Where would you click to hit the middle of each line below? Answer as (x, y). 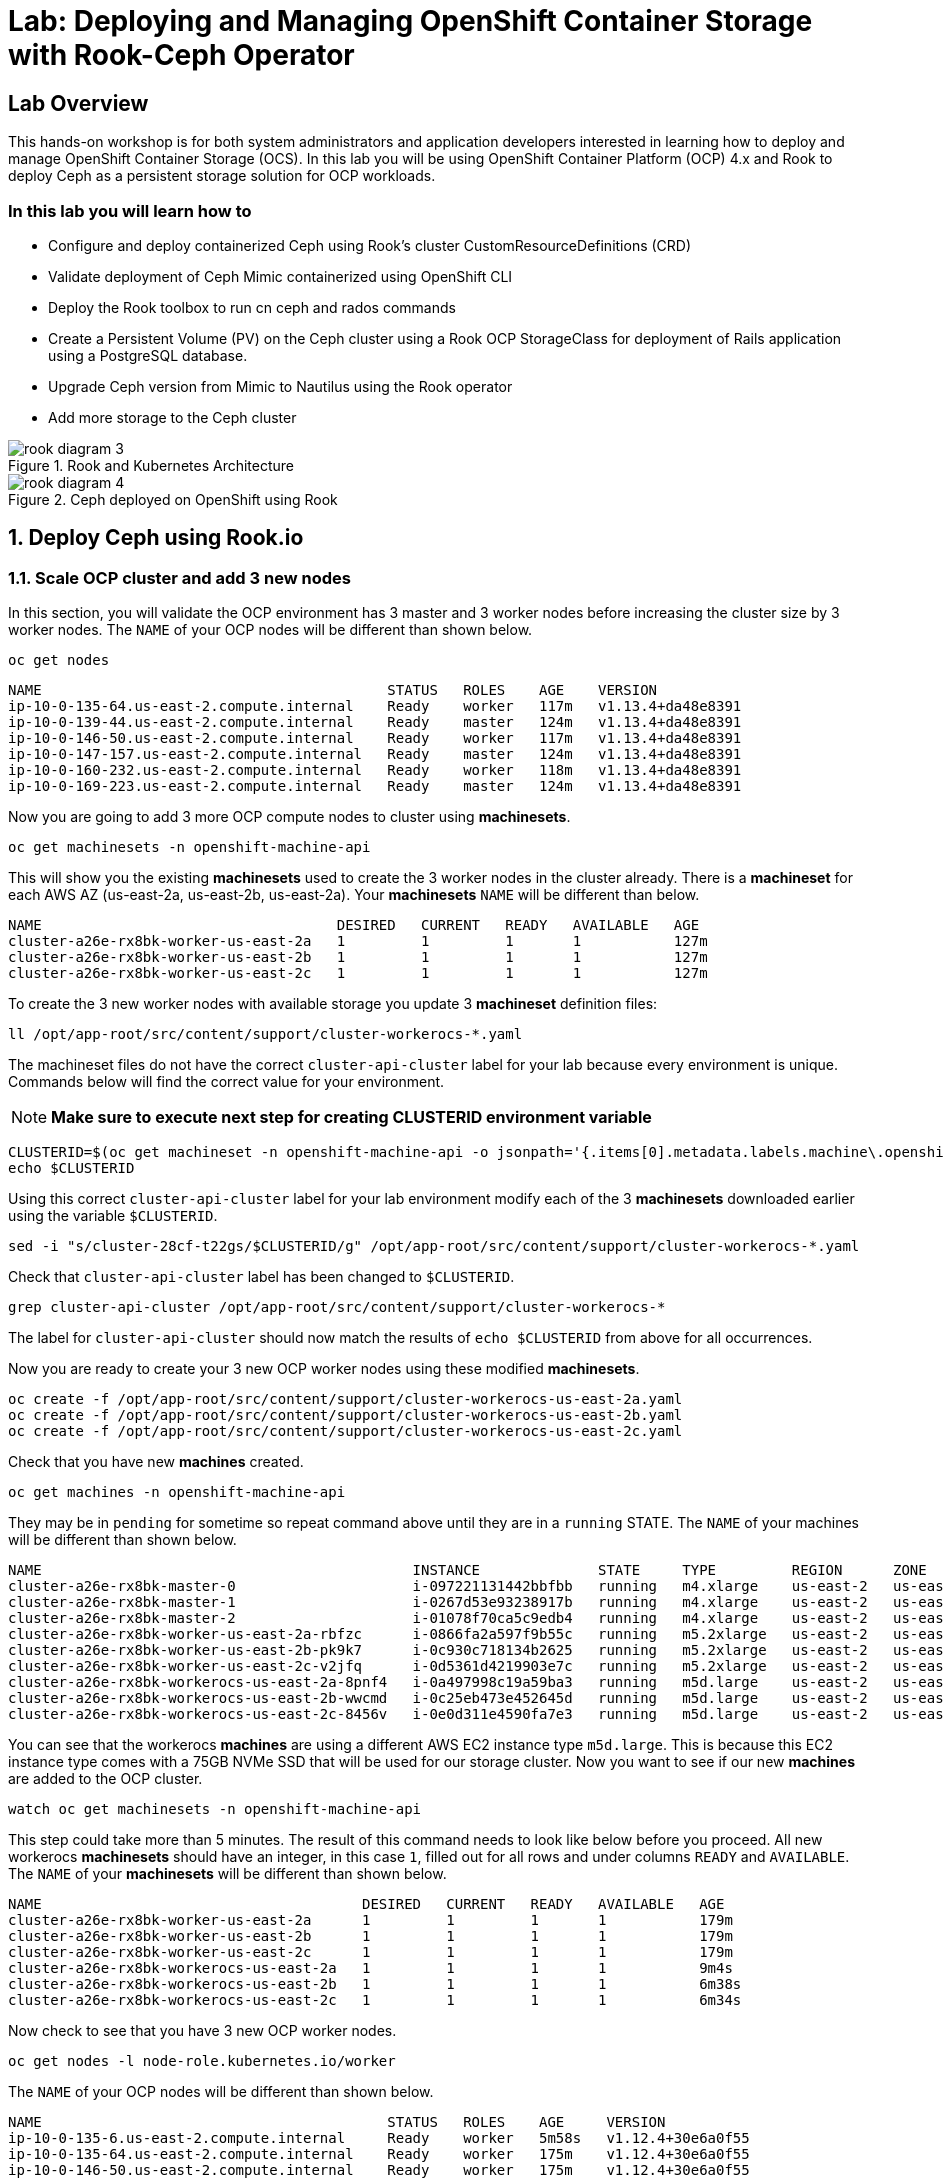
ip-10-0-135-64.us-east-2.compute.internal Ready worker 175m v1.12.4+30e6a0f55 (379, 2154)
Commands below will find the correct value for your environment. (226, 1082)
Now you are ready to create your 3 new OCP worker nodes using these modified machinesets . (324, 1369)
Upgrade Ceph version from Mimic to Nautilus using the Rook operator (280, 386)
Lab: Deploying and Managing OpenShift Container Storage (410, 21)
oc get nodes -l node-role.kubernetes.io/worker (202, 2061)
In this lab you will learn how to (130, 210)
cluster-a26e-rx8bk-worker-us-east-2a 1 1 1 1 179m (370, 1920)
